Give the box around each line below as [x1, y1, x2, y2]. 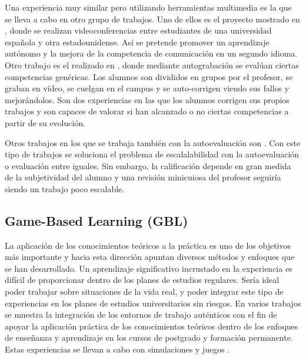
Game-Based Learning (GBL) [5, 211, 188, 229]
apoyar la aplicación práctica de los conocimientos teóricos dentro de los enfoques [5, 320, 298, 332]
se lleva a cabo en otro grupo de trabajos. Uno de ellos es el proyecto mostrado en [5, 12, 300, 25]
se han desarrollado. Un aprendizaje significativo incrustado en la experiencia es [5, 262, 292, 274]
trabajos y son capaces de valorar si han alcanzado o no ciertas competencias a [5, 105, 289, 117]
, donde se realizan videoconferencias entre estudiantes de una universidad [5, 24, 272, 37]
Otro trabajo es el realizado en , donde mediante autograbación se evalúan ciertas [5, 58, 299, 71]
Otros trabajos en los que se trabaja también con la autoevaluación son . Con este [5, 136, 301, 149]
